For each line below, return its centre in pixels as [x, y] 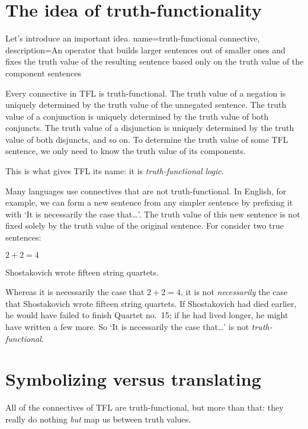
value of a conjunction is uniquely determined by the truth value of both [137, 116]
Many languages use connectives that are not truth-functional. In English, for [146, 191]
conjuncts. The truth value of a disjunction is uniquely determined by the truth [150, 128]
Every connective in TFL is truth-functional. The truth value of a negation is [146, 93]
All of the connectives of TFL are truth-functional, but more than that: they [145, 407]
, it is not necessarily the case [234, 292]
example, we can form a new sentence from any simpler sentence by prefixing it [149, 202]
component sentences [44, 73]
